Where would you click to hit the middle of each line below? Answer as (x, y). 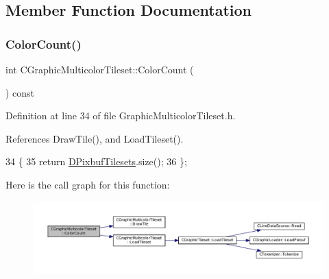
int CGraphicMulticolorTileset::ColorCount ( (100, 69)
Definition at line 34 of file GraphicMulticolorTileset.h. (121, 116)
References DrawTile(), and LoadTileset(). (95, 138)
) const (20, 92)
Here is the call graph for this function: (88, 184)
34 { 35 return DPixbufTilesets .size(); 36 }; (96, 161)
